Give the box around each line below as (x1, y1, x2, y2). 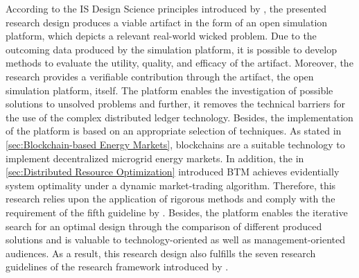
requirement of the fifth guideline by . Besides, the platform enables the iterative (6, 205, 348, 219)
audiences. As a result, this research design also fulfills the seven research (6, 245, 316, 260)
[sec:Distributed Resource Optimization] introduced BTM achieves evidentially (6, 164, 340, 179)
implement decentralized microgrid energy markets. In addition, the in (6, 150, 304, 165)
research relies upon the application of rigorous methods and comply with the (6, 191, 335, 206)
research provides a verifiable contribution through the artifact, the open (6, 69, 314, 83)
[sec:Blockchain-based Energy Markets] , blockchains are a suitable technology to (6, 137, 345, 151)
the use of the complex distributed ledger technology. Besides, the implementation (6, 110, 353, 124)
